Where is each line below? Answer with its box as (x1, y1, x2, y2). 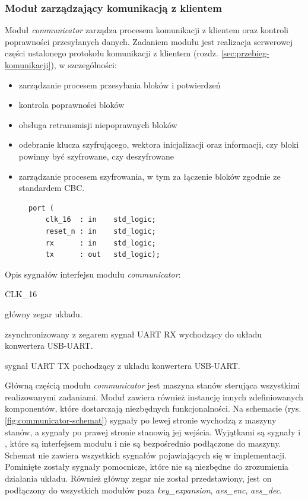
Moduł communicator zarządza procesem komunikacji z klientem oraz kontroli (5, 24, 288, 36)
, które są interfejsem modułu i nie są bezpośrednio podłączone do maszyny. (5, 437, 281, 450)
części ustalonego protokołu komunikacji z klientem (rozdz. (5, 47, 218, 59)
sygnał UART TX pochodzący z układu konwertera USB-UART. (5, 359, 240, 371)
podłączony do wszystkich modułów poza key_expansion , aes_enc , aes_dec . (5, 483, 282, 496)
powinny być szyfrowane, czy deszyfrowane (18, 149, 174, 162)
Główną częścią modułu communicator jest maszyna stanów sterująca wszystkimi (5, 379, 300, 391)
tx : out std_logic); (45, 250, 160, 259)
